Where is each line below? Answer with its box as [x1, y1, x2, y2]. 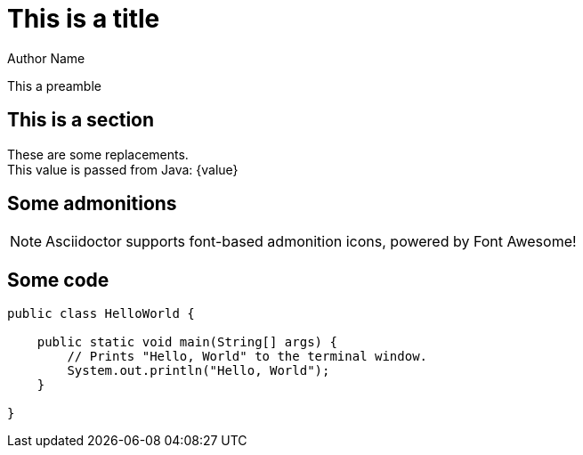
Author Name [7, 50, 85, 66]
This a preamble [7, 77, 101, 93]
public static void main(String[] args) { [36, 335, 337, 350]
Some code [7, 268, 109, 291]
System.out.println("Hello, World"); [67, 363, 330, 378]
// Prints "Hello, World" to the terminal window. [67, 349, 428, 364]
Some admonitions [7, 192, 177, 215]
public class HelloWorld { [7, 306, 195, 321]
